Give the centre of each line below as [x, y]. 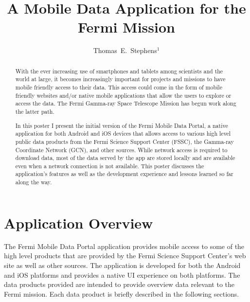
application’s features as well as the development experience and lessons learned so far [124, 174]
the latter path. [35, 111]
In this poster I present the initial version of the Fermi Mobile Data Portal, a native [122, 125]
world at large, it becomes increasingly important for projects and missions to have [120, 79]
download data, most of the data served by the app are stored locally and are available [125, 158]
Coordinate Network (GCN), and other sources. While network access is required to [121, 150]
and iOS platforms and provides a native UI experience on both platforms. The [122, 275]
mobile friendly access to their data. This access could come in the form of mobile [119, 87]
